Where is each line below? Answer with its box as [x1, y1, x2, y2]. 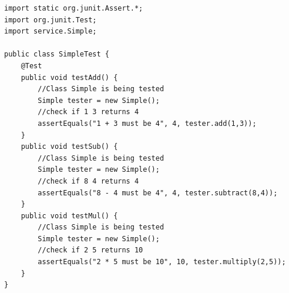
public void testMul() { [21, 211, 118, 220]
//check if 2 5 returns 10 [38, 246, 143, 255]
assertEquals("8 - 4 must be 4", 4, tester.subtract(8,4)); [38, 188, 278, 197]
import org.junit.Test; [4, 15, 97, 24]
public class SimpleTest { [4, 50, 109, 59]
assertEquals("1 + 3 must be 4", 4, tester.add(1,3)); [38, 119, 257, 128]
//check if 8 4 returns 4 [38, 177, 139, 185]
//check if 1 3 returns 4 [38, 108, 139, 116]
